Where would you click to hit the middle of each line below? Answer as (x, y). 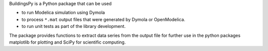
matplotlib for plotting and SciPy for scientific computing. (67, 42)
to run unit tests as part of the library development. (74, 26)
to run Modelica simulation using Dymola (63, 13)
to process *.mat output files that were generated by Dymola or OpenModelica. (103, 19)
